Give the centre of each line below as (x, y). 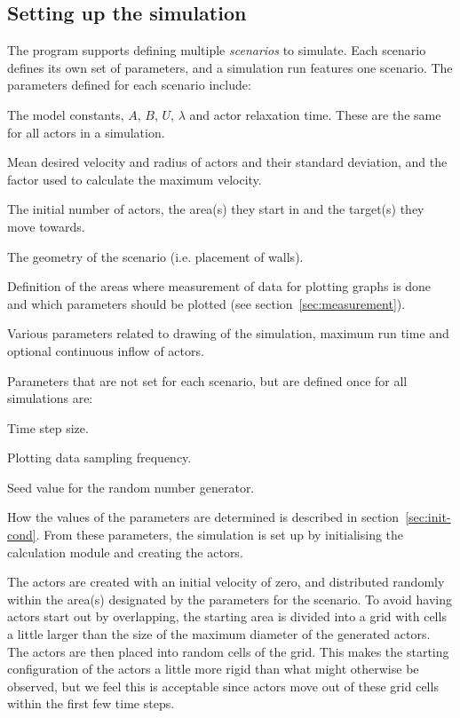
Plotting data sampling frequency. (99, 458)
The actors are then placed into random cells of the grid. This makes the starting (228, 651)
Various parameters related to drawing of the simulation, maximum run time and (228, 333)
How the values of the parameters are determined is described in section (203, 517)
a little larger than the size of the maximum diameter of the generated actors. (219, 634)
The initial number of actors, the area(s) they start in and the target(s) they (216, 209)
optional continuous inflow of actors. (106, 350)
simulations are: (50, 398)
